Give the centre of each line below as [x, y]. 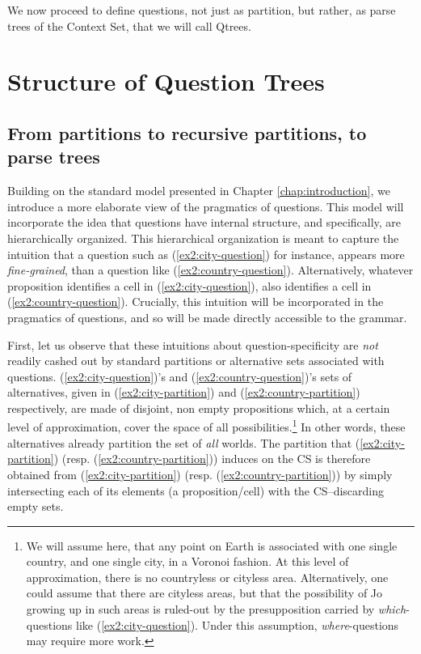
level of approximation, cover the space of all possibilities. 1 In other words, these [206, 426]
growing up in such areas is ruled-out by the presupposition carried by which [216, 609]
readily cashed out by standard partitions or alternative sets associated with [196, 361]
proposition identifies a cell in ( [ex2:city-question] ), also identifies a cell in [189, 285]
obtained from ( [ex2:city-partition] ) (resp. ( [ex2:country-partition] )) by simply [200, 474]
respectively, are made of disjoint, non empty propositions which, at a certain [199, 408]
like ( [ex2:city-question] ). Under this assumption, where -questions [238, 624]
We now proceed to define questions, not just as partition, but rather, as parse [202, 10]
